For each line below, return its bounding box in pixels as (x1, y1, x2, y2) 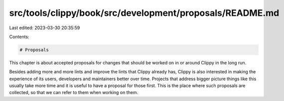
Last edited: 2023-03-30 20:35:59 (9, 25, 80, 31)
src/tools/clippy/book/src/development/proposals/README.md (9, 7, 280, 18)
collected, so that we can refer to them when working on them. (9, 90, 139, 96)
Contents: (9, 34, 29, 40)
